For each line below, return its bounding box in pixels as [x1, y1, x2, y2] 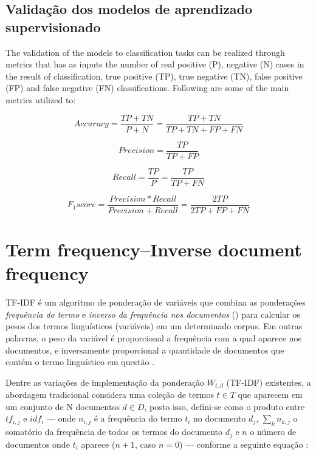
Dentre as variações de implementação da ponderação [5, 375, 205, 388]
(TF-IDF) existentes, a [226, 375, 311, 388]
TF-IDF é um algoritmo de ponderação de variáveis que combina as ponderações [5, 296, 306, 309]
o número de [250, 425, 297, 438]
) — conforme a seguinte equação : [179, 437, 309, 450]
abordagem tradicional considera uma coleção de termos [5, 388, 214, 401]
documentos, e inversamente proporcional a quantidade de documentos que [5, 343, 284, 356]
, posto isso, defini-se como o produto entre [144, 400, 305, 412]
